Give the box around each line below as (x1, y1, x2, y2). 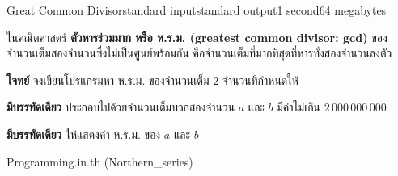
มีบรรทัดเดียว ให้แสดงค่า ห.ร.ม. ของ (6, 125, 161, 142)
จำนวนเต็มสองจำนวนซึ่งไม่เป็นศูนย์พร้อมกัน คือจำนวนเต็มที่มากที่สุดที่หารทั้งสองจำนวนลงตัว (6, 44, 392, 61)
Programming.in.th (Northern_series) (6, 153, 193, 170)
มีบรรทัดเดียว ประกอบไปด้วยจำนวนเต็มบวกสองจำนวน (6, 98, 235, 115)
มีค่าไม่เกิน (277, 98, 321, 115)
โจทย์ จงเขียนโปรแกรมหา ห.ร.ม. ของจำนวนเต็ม (6, 71, 210, 88)
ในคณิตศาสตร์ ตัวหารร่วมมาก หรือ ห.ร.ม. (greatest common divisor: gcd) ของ (6, 28, 387, 45)
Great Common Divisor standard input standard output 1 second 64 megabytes (6, 2, 387, 18)
